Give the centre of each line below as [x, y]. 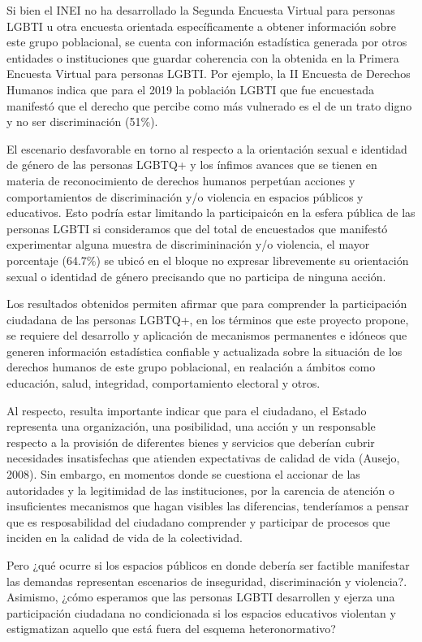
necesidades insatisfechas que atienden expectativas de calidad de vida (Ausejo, [203, 458]
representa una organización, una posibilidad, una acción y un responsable [191, 426]
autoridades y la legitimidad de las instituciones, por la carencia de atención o [200, 490]
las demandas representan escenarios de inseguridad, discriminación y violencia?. [207, 581]
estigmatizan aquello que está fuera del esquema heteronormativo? [171, 629]
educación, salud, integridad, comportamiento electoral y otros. [164, 383]
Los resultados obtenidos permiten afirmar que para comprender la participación [207, 304]
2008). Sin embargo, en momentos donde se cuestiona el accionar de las [183, 474]
